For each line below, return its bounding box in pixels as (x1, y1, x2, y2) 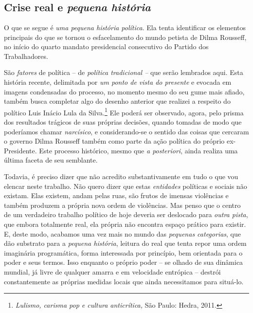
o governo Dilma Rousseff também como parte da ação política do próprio (4, 136, 225, 146)
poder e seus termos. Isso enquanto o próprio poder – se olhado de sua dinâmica (4, 257, 243, 267)
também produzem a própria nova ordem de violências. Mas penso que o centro (4, 200, 241, 210)
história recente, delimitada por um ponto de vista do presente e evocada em (4, 76, 232, 87)
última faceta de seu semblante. (4, 155, 98, 165)
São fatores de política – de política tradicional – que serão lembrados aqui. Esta (4, 67, 243, 77)
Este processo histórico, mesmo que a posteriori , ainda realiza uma (39, 145, 238, 155)
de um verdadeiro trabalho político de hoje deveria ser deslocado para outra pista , (4, 209, 248, 220)
